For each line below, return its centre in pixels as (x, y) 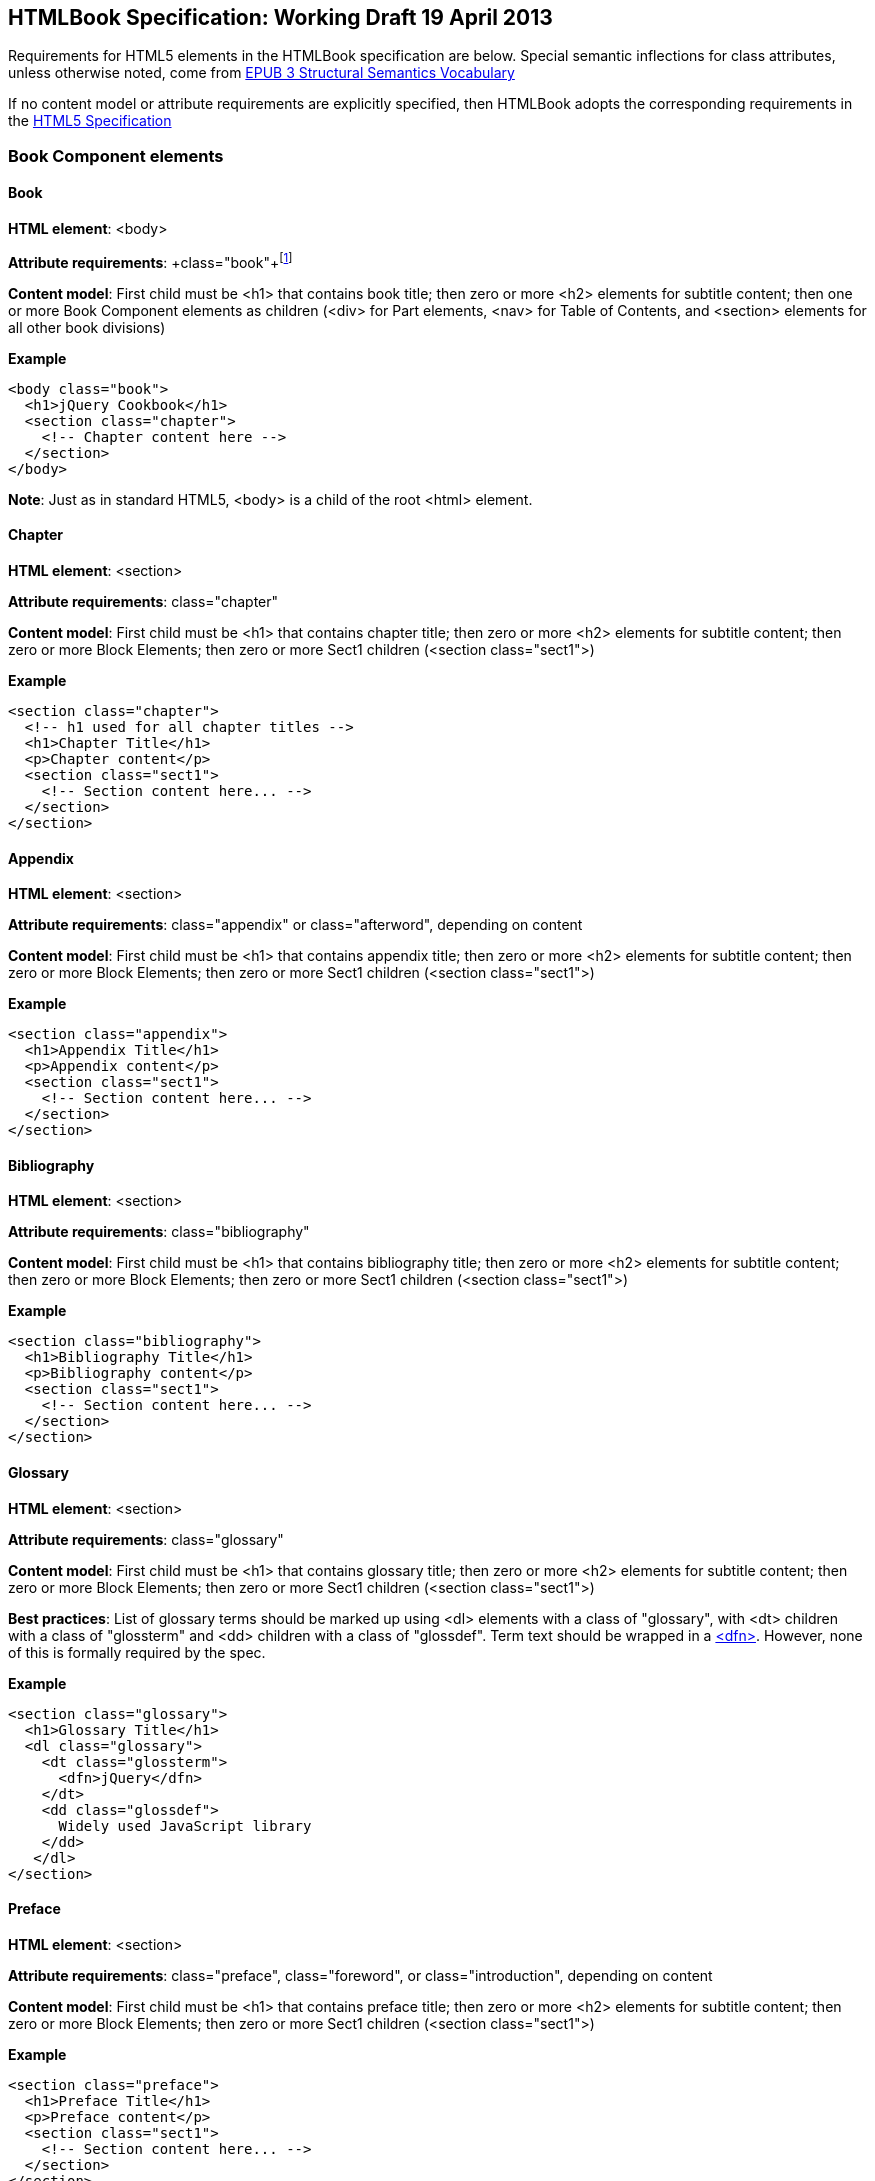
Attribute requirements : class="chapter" (143, 601)
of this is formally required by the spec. (137, 1652)
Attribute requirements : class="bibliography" (159, 1232)
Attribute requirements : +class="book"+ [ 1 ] (150, 261)
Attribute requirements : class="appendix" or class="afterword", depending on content (295, 925)
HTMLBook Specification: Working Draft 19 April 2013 (280, 17)
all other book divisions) (87, 327)
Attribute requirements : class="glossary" (146, 1539)
